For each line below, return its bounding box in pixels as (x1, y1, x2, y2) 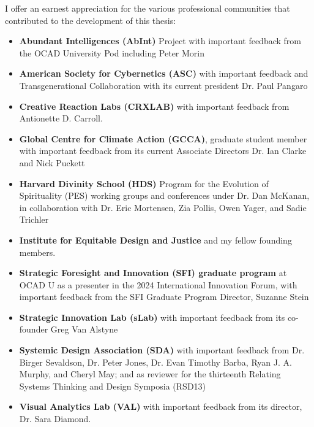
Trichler (19, 213, 49, 226)
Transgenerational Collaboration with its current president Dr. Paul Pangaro (19, 79, 308, 91)
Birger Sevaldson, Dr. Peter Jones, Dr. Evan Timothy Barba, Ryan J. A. (19, 355, 292, 368)
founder (19, 323, 48, 336)
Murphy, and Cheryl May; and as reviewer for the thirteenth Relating (19, 367, 281, 380)
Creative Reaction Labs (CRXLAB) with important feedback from (19, 99, 290, 112)
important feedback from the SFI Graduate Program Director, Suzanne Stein (19, 290, 309, 303)
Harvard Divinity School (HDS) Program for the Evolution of (19, 177, 269, 190)
